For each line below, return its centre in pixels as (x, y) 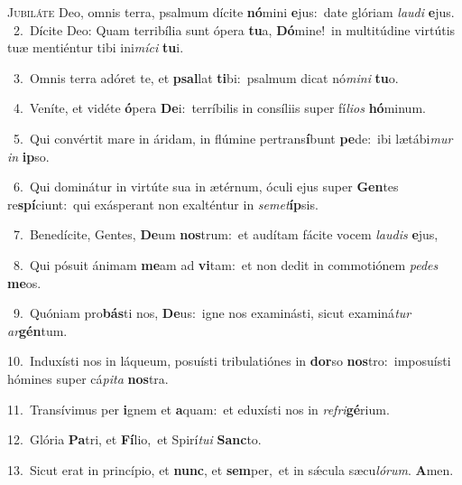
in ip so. (28, 156)
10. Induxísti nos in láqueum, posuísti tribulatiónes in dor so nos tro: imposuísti (229, 361)
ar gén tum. (37, 330)
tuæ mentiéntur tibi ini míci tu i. (96, 47)
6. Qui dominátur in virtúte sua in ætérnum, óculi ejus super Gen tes (206, 187)
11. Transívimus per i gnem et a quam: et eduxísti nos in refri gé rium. (199, 409)
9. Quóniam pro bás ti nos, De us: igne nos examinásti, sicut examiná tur (212, 313)
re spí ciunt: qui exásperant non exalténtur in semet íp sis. (163, 204)
